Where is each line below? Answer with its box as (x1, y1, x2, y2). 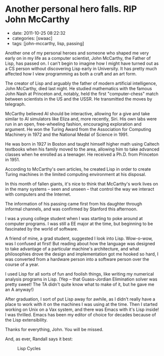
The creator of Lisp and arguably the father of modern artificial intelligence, (5, 80, 158, 86)
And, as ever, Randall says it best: (5, 336, 73, 342)
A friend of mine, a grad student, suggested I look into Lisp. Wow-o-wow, (5, 235, 153, 241)
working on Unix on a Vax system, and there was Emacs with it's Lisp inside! (5, 306, 159, 312)
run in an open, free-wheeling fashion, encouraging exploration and (5, 121, 142, 127)
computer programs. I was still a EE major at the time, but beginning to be (5, 221, 153, 227)
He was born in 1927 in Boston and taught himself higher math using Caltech (5, 141, 160, 147)
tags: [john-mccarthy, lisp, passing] (12, 40, 84, 46)
